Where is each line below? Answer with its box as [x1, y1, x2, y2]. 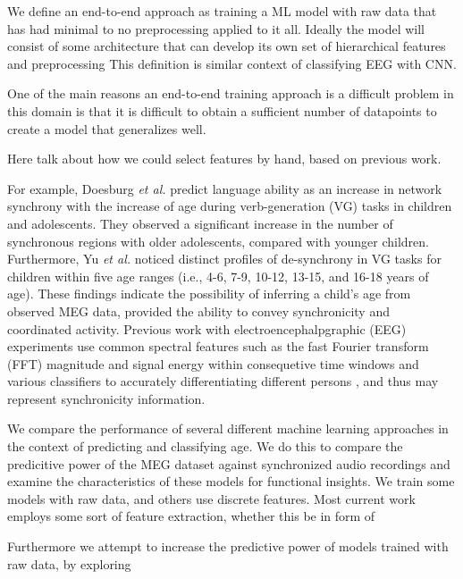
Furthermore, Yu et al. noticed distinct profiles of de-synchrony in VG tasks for [7, 249, 442, 268]
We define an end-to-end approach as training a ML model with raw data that [7, 2, 437, 20]
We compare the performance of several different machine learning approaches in [7, 419, 449, 438]
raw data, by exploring [7, 554, 131, 573]
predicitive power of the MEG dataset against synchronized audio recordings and [7, 454, 450, 473]
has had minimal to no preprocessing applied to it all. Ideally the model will [7, 19, 425, 38]
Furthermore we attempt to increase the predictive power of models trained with [7, 537, 449, 556]
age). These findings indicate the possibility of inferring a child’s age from [7, 284, 411, 303]
